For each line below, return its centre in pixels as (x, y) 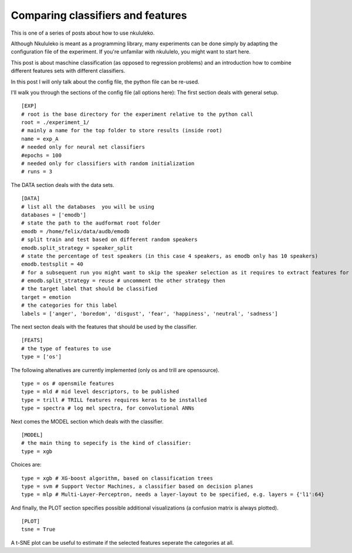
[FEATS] (32, 340)
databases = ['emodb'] (54, 215)
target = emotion (46, 297)
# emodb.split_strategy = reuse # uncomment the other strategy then (123, 281)
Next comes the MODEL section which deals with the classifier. (87, 421)
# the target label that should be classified (89, 289)
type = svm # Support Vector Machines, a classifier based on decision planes (137, 486)
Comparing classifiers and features (99, 15)
